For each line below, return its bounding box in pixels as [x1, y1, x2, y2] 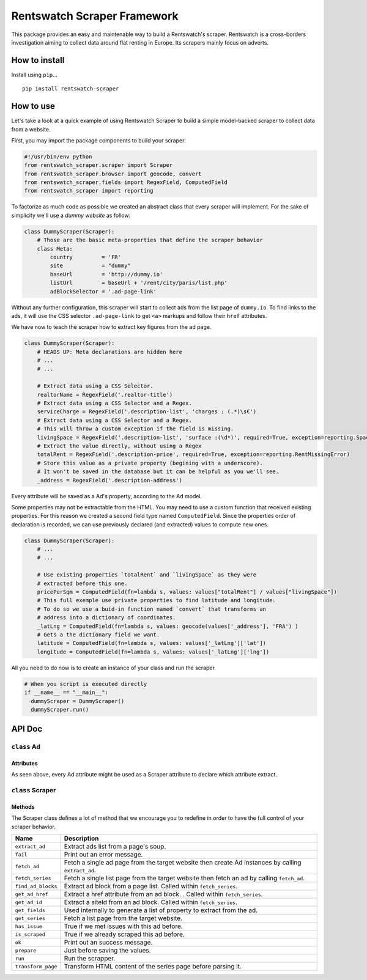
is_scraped [15, 931, 46, 938]
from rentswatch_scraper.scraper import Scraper [24, 162, 173, 169]
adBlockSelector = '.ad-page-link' [50, 288, 157, 295]
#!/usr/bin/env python [24, 153, 92, 160]
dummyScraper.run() [31, 706, 89, 713]
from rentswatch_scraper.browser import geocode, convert [24, 170, 202, 177]
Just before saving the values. [64, 946, 151, 955]
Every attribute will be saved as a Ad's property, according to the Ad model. [11, 492, 202, 499]
